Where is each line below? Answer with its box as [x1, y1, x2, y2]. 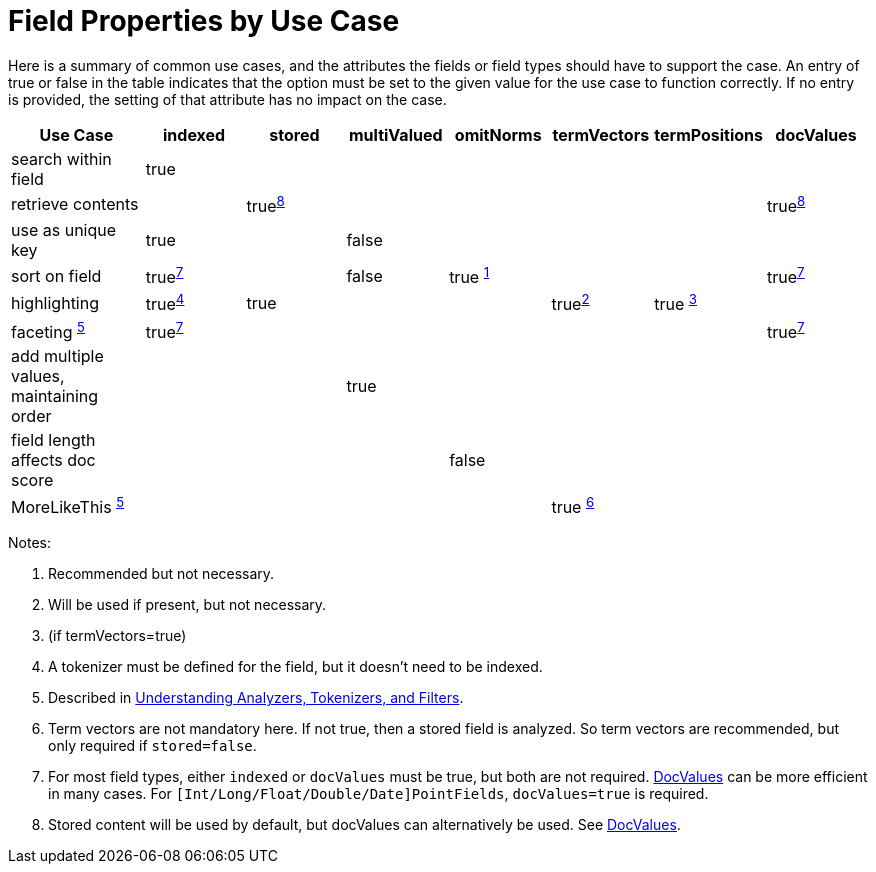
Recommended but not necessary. [48, 565, 275, 583]
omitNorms [454, 124, 542, 145]
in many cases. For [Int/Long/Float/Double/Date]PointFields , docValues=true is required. [48, 785, 709, 803]
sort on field [11, 265, 102, 286]
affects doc [11, 450, 96, 471]
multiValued [349, 124, 443, 145]
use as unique [11, 220, 117, 241]
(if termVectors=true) [48, 627, 187, 645]
